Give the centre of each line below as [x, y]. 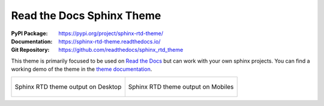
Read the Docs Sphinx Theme [86, 15]
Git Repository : [30, 50]
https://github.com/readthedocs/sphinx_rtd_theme [121, 50]
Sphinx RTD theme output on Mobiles [181, 86]
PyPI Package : [29, 33]
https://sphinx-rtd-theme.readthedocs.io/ [109, 41]
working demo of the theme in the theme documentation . [82, 69]
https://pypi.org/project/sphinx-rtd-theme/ [111, 33]
